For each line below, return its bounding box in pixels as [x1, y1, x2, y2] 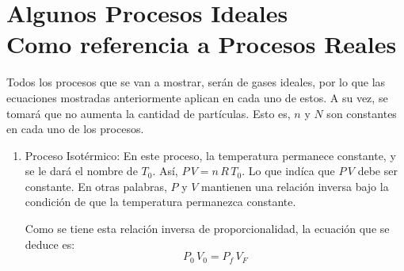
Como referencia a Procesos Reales [6, 28, 397, 60]
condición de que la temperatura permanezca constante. [25, 193, 296, 210]
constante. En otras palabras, [25, 177, 167, 194]
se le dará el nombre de [25, 162, 138, 179]
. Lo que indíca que [242, 162, 335, 179]
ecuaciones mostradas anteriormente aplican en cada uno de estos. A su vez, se [6, 89, 388, 105]
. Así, [152, 162, 178, 179]
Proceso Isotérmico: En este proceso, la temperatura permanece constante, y [25, 147, 396, 163]
